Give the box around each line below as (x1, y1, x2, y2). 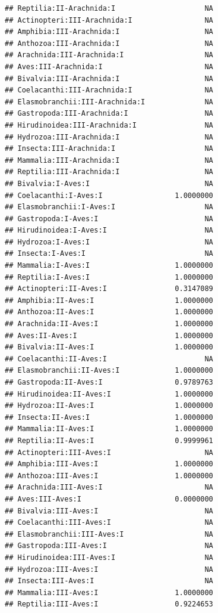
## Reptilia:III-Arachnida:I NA (5, 168, 213, 177)
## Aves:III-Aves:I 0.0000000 (5, 494, 213, 503)
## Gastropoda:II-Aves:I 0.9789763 (5, 378, 213, 386)
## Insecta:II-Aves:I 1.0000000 (5, 413, 213, 422)
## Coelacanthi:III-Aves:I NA (5, 518, 213, 527)
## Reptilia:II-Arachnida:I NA (5, 4, 213, 13)
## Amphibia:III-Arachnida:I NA (5, 27, 213, 36)
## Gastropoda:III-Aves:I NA (5, 541, 213, 550)
